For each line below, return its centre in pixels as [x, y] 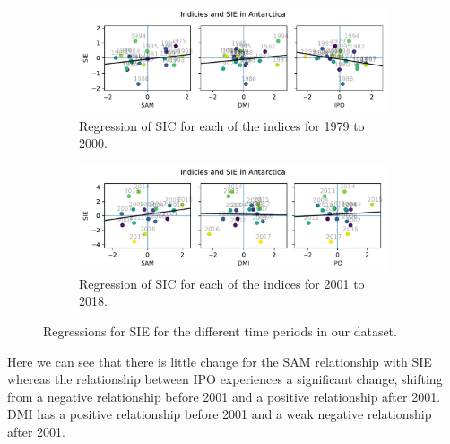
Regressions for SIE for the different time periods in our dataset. [220, 331]
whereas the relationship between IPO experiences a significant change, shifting [225, 379]
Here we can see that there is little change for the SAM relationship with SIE [220, 361]
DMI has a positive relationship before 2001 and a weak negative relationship [220, 414]
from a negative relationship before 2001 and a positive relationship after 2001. [224, 396]
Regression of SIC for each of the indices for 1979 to [222, 125]
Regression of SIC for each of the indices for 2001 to [222, 283]
